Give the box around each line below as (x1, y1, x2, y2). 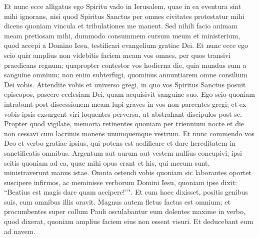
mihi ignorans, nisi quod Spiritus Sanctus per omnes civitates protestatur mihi (4, 10, 244, 21)
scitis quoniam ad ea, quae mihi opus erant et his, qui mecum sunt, (4, 157, 210, 168)
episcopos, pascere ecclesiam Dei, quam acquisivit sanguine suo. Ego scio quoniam (4, 89, 255, 99)
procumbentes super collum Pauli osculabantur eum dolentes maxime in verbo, (4, 206, 245, 217)
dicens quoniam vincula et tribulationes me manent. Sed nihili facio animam (4, 20, 237, 31)
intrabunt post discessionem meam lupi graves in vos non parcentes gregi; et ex (4, 98, 246, 109)
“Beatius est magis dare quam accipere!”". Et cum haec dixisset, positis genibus (4, 187, 248, 197)
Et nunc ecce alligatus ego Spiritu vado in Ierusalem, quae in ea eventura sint (4, 1, 241, 11)
